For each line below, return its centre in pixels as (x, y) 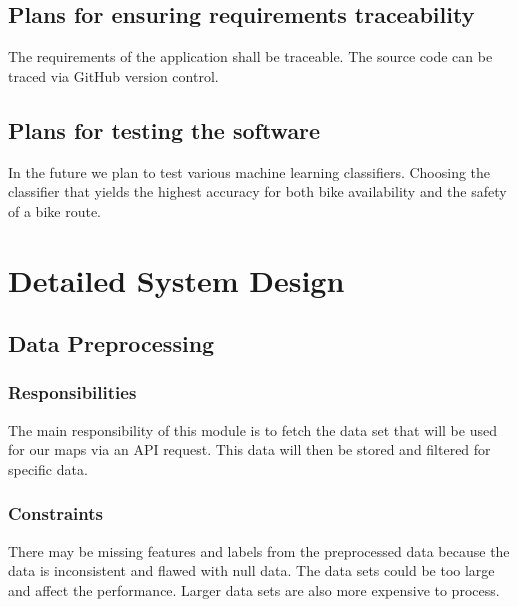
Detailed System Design (176, 279)
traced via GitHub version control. (113, 75)
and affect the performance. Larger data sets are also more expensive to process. (254, 589)
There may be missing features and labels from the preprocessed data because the (259, 550)
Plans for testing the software (164, 129)
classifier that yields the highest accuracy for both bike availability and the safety (257, 191)
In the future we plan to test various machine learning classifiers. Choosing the (249, 171)
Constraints (55, 513)
